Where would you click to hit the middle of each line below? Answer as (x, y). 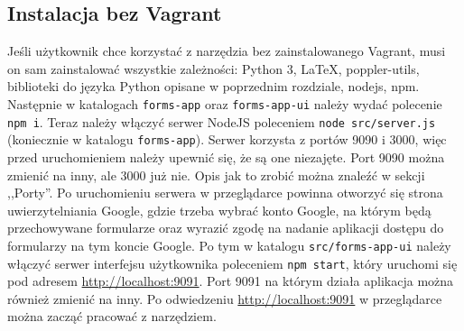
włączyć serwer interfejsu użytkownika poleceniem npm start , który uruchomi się (232, 263)
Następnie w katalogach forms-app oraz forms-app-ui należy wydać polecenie (225, 103)
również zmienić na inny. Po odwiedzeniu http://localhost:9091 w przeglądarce (225, 298)
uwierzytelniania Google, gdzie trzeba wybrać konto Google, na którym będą (219, 210)
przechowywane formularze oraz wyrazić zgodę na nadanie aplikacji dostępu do (226, 228)
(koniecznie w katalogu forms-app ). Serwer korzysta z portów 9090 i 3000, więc (227, 139)
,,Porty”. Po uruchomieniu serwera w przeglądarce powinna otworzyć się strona (225, 193)
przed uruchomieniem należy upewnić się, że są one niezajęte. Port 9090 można (226, 156)
